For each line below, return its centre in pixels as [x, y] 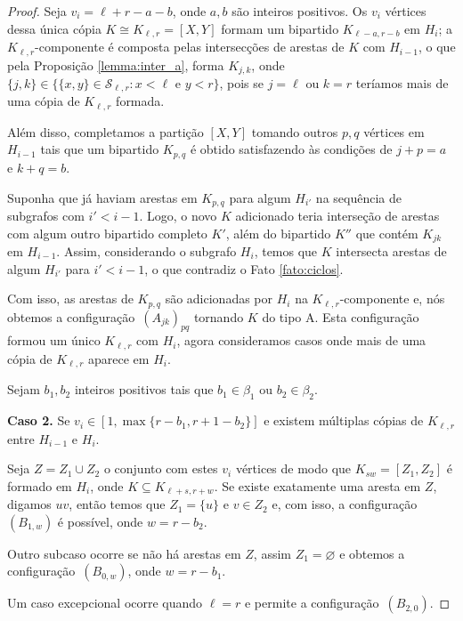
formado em [40, 485]
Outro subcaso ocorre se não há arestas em [124, 553]
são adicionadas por [219, 298]
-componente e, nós [392, 298]
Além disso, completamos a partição [106, 131]
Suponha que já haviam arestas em [102, 197]
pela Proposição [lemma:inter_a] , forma [116, 65]
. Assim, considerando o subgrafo [146, 251]
